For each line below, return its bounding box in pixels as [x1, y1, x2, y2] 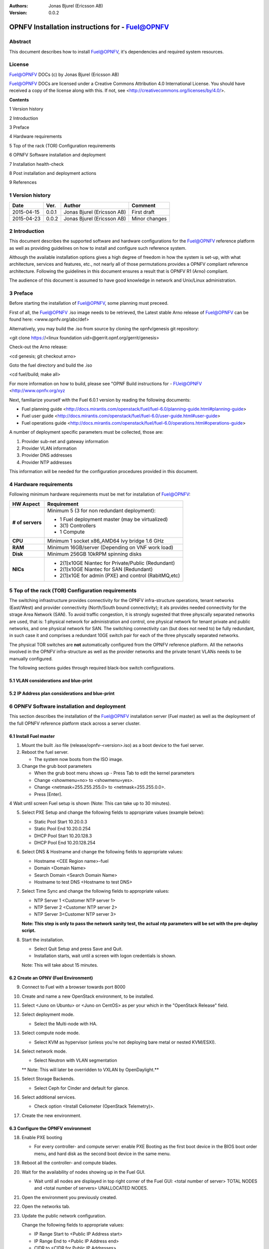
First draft [132, 208, 154, 215]
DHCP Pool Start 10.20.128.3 [34, 832, 92, 839]
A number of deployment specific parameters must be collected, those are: [9, 429, 164, 435]
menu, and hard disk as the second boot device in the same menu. [34, 1151, 171, 1157]
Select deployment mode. [21, 1012, 75, 1018]
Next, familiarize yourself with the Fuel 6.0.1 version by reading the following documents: [9, 397, 191, 403]
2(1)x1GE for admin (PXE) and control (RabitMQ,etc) [59, 572, 180, 579]
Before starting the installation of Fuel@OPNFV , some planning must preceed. [9, 300, 169, 306]
